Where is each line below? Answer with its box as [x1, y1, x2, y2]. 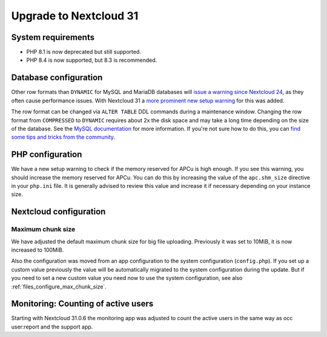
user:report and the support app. [11, 323, 93, 330]
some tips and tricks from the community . [11, 133, 115, 141]
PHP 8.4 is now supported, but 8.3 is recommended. [26, 56, 157, 64]
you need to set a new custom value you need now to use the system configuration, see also [11, 275, 243, 282]
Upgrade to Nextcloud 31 [11, 9, 139, 22]
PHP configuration [11, 149, 82, 160]
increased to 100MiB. [11, 246, 64, 253]
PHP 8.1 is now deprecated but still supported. [26, 48, 142, 56]
